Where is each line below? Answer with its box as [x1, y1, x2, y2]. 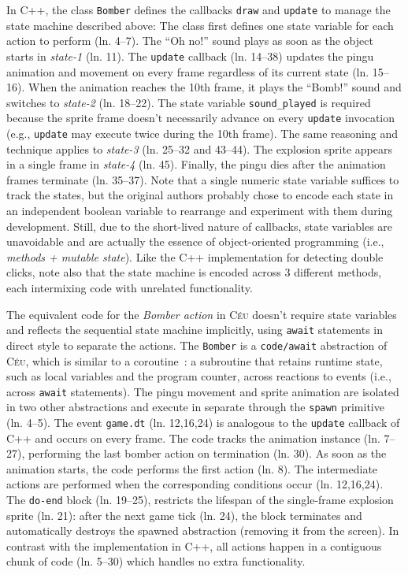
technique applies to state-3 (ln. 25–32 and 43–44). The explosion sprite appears [6, 140, 392, 157]
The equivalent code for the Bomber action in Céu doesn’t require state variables [6, 306, 397, 322]
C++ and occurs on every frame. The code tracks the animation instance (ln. [6, 429, 380, 446]
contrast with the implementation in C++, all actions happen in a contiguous [6, 537, 382, 554]
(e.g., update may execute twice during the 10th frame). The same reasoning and [6, 125, 399, 141]
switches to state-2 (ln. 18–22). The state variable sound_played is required [6, 94, 371, 110]
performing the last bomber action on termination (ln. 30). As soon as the [28, 445, 387, 462]
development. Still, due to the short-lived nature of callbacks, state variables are [6, 217, 393, 234]
